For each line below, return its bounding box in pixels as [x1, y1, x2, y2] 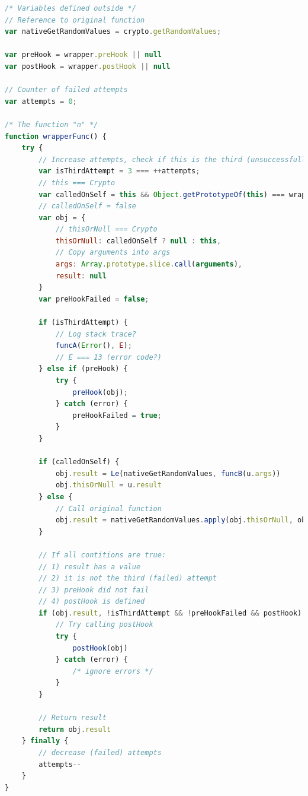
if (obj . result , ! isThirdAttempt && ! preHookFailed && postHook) [38, 608, 302, 617]
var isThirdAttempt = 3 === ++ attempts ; [38, 167, 200, 176]
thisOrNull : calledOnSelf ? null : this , [55, 236, 222, 245]
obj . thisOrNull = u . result [55, 481, 162, 490]
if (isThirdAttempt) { [38, 318, 128, 327]
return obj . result [38, 725, 111, 734]
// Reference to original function [5, 15, 145, 24]
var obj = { [38, 213, 86, 222]
